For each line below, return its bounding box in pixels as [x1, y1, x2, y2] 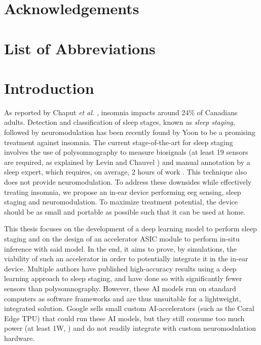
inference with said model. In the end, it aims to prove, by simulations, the [4, 243, 237, 254]
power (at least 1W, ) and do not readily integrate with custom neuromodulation [4, 323, 256, 333]
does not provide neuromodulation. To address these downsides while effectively [4, 177, 252, 187]
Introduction [4, 77, 94, 98]
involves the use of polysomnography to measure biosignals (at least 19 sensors [4, 147, 248, 157]
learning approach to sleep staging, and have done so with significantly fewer [4, 273, 242, 284]
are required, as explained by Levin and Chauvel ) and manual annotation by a [4, 156, 250, 167]
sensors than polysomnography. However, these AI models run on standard [4, 283, 236, 293]
